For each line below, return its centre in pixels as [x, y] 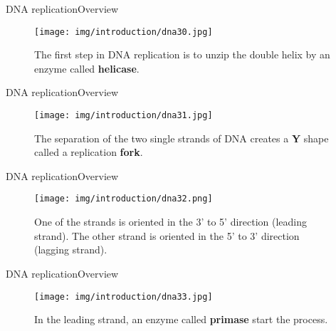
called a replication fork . [89, 152]
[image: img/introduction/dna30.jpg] [124, 32]
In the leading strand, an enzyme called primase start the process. [181, 319]
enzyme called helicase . [87, 68]
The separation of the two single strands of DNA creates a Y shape [182, 138]
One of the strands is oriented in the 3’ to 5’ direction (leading [171, 222]
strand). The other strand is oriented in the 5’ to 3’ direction [167, 235]
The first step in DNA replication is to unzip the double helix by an [182, 54]
